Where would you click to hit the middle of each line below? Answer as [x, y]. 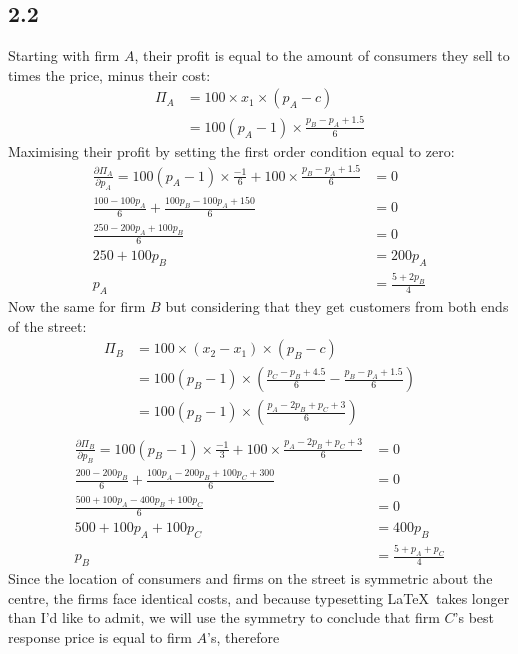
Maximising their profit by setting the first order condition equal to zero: [231, 150]
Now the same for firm [77, 306]
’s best [474, 617]
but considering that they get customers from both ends [337, 306]
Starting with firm [64, 55]
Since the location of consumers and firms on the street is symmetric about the [250, 578]
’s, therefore [243, 636]
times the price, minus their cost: [109, 74]
